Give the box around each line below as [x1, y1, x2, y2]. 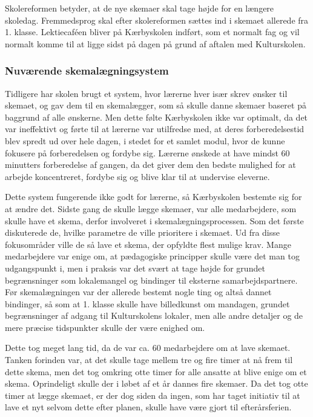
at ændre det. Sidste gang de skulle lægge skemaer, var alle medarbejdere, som [5, 202, 297, 215]
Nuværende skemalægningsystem [5, 63, 169, 78]
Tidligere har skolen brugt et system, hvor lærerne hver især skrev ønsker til [5, 87, 288, 99]
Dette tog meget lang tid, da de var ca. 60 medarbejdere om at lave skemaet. [5, 341, 291, 354]
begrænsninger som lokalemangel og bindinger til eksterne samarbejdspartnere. [5, 273, 298, 286]
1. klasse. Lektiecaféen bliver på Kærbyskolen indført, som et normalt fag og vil [5, 25, 300, 38]
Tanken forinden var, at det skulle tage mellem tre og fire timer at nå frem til [5, 353, 293, 366]
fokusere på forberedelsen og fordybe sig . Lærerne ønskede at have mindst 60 [5, 146, 290, 159]
